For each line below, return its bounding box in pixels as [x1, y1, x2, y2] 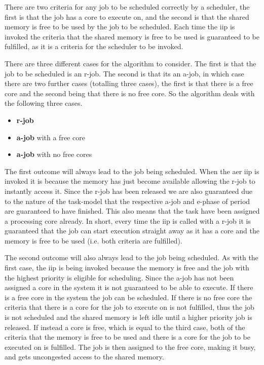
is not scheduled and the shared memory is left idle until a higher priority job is [5, 312, 252, 322]
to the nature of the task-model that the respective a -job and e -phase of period [5, 195, 250, 206]
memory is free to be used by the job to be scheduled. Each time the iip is [5, 21, 235, 32]
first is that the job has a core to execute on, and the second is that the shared [5, 11, 249, 22]
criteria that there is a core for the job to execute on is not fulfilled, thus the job [5, 302, 254, 312]
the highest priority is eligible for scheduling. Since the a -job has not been [5, 272, 234, 282]
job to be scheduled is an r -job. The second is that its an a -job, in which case [5, 68, 244, 78]
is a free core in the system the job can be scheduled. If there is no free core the [5, 292, 252, 302]
